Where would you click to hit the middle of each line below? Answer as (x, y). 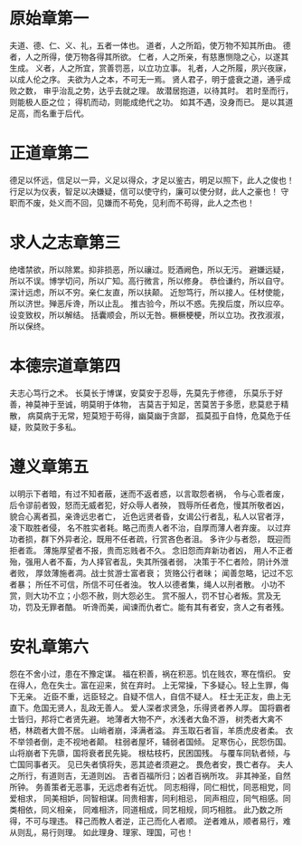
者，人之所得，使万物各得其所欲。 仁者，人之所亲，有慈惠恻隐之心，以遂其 (149, 56)
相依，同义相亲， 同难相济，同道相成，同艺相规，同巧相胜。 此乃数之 (146, 809)
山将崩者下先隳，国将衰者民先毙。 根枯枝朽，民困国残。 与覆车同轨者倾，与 (150, 753)
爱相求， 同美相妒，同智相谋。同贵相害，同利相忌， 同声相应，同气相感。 (146, 798)
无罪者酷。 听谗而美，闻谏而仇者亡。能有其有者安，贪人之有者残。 (165, 607)
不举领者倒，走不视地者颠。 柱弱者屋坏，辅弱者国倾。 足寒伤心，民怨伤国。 (150, 741)
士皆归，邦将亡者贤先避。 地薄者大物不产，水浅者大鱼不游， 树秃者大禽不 (146, 719)
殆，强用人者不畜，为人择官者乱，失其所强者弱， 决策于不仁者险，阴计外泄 (149, 562)
